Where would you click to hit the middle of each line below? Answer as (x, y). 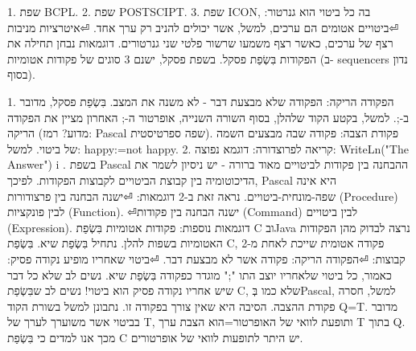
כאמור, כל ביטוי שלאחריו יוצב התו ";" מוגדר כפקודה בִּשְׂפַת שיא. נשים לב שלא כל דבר (200, 274)
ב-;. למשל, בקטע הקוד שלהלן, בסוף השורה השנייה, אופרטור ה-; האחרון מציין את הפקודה (208, 117)
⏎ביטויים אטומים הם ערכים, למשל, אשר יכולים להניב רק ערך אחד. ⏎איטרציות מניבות (203, 27)
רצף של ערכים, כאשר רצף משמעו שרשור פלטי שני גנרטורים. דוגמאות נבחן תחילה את (200, 43)
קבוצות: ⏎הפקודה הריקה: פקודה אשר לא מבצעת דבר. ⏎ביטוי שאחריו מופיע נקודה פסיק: (206, 258)
